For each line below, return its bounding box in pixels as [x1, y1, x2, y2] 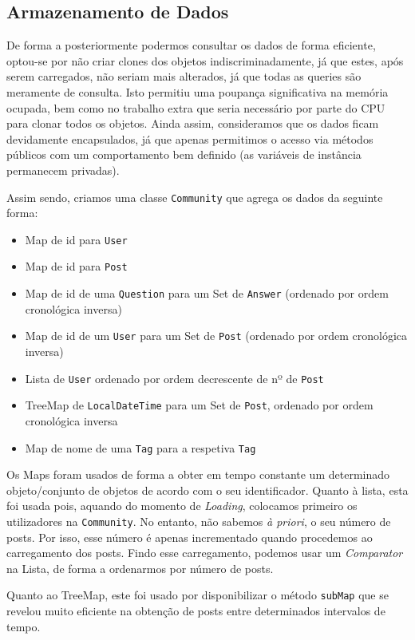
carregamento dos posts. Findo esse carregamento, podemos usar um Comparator [6, 544, 403, 561]
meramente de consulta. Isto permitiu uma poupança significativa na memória [6, 83, 389, 100]
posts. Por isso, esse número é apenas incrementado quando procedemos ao [6, 528, 373, 545]
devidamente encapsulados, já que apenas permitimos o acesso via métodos [6, 130, 373, 147]
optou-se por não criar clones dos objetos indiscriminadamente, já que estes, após [6, 52, 404, 69]
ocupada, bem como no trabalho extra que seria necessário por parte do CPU [6, 99, 385, 116]
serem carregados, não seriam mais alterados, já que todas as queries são [6, 68, 362, 85]
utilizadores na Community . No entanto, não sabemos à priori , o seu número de [6, 512, 391, 529]
